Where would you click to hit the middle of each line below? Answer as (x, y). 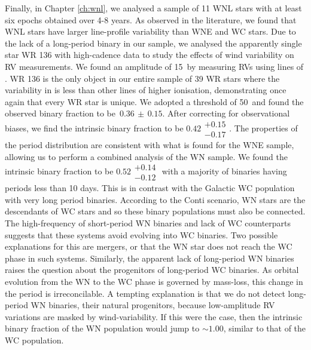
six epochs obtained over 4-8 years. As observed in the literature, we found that (151, 19)
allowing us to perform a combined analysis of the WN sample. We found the (146, 156)
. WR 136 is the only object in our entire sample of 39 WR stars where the (142, 78)
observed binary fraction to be (60, 113)
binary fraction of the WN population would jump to (102, 328)
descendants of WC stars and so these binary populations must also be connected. (155, 211)
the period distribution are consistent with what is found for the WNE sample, (150, 145)
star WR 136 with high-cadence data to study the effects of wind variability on (150, 55)
